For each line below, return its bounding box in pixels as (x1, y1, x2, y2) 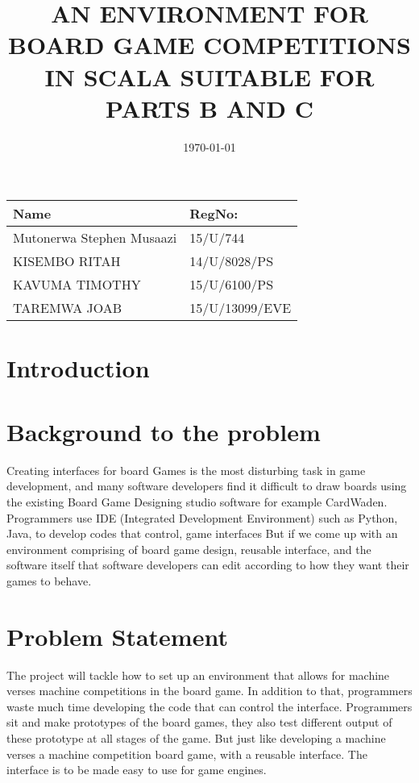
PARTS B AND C (106, 91, 313, 124)
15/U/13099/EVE (189, 298, 292, 318)
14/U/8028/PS (189, 252, 274, 271)
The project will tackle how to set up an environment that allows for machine (6, 666, 390, 683)
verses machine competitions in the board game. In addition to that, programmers (6, 682, 413, 699)
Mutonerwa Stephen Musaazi (13, 228, 177, 248)
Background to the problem (6, 414, 321, 448)
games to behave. (6, 572, 92, 589)
